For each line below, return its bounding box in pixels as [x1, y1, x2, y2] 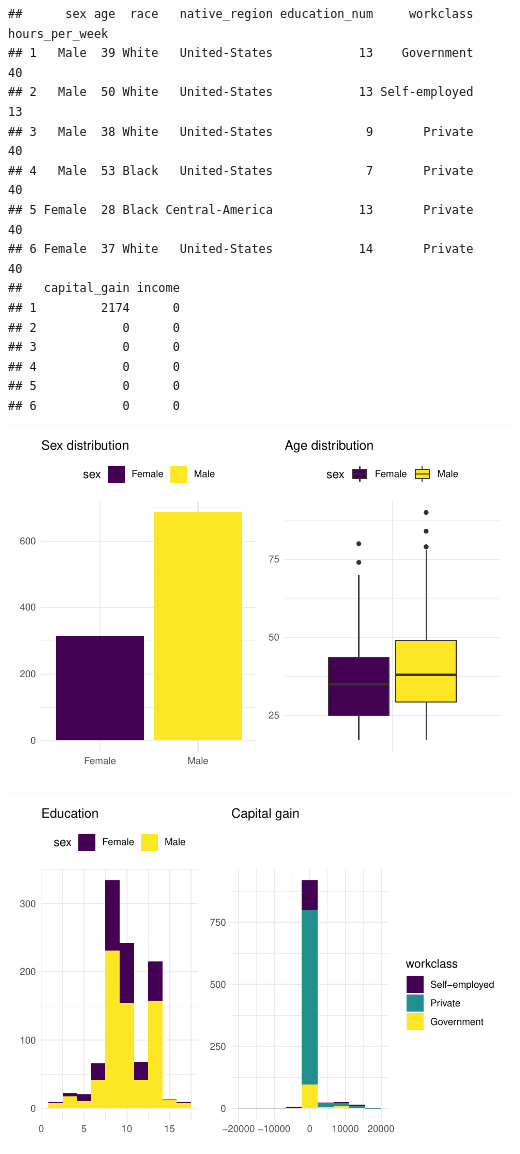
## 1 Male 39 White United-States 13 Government [8, 46, 474, 61]
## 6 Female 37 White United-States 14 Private [8, 242, 474, 257]
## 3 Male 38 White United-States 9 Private [8, 124, 474, 139]
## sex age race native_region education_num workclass [8, 7, 474, 21]
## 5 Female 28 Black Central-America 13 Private [8, 202, 474, 217]
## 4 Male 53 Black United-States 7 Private [8, 163, 474, 178]
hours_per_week [8, 26, 109, 41]
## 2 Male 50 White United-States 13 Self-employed [8, 85, 474, 100]
